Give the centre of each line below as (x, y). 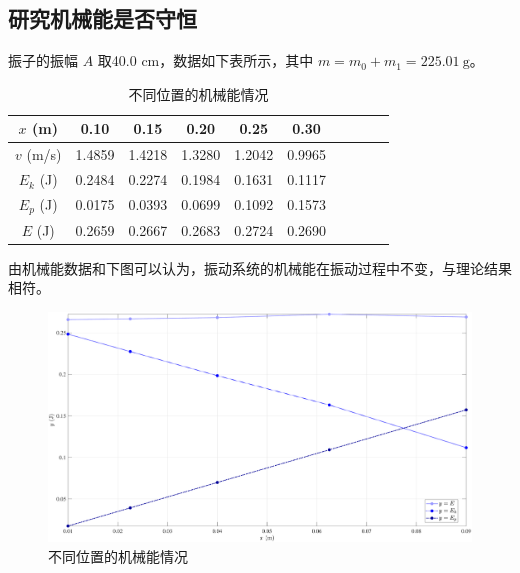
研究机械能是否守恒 (102, 18)
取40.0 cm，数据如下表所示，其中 (205, 60)
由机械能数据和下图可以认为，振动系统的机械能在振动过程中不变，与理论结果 (260, 267)
